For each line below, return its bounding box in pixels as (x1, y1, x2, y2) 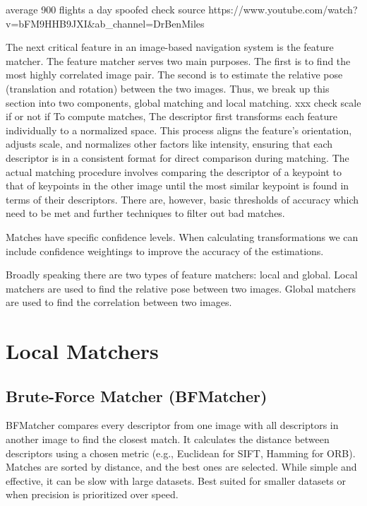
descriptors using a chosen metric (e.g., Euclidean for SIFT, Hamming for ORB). (6, 445, 356, 460)
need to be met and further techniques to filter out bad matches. (6, 206, 285, 220)
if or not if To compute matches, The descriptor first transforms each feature (6, 109, 338, 124)
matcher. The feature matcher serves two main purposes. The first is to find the (6, 53, 351, 68)
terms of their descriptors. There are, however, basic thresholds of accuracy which (6, 192, 359, 206)
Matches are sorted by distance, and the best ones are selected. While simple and (6, 459, 357, 474)
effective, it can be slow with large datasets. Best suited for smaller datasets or (6, 473, 346, 488)
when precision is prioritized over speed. (6, 487, 179, 502)
